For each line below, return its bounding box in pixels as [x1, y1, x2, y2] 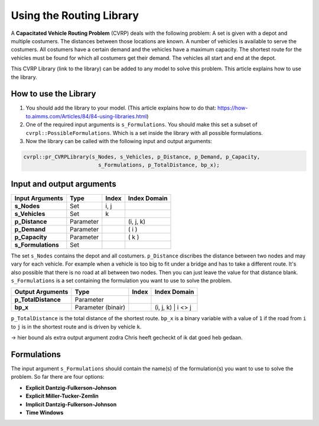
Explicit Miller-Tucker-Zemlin [25, 392, 99, 399]
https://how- [217, 104, 248, 112]
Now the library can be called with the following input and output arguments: [25, 137, 213, 144]
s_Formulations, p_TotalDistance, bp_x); [97, 162, 220, 169]
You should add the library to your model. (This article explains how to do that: [25, 104, 217, 112]
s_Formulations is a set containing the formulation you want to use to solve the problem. [11, 277, 232, 284]
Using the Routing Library [11, 9, 139, 22]
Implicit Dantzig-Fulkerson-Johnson [25, 401, 117, 408]
